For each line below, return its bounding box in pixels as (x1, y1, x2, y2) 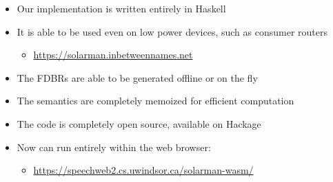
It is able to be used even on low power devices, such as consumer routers (17, 24, 327, 38)
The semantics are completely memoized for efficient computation (17, 93, 294, 108)
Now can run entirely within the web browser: (17, 139, 211, 154)
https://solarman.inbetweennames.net (33, 47, 193, 62)
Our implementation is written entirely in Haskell (17, 1, 226, 15)
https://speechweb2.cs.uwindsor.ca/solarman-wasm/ (33, 163, 254, 177)
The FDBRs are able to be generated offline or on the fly (17, 70, 258, 84)
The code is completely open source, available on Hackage (17, 116, 261, 130)
